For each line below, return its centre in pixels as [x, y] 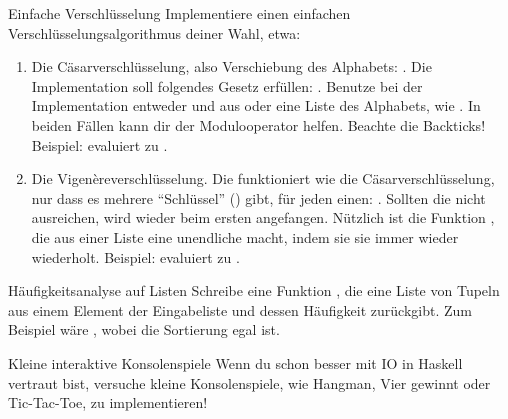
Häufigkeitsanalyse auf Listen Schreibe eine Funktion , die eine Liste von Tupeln [254, 290]
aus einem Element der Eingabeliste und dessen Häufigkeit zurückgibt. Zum [240, 309]
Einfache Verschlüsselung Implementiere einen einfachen [179, 13]
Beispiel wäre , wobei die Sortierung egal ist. [144, 329]
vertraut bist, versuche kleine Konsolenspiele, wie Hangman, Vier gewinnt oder [249, 382]
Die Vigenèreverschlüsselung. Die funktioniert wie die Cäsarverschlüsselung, [263, 178]
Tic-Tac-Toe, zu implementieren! [108, 402]
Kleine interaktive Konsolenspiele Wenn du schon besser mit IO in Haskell [235, 362]
